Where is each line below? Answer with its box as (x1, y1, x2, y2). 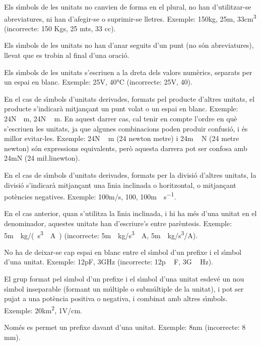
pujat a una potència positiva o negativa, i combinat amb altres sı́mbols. (4, 293, 228, 304)
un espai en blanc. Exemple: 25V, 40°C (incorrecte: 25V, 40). (4, 77, 192, 87)
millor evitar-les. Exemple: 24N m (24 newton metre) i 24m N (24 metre (4, 133, 239, 144)
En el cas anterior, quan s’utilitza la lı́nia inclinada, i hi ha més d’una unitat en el (4, 208, 257, 219)
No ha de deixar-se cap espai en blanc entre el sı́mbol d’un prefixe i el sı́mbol (4, 246, 241, 257)
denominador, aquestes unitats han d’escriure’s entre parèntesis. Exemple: (4, 218, 232, 228)
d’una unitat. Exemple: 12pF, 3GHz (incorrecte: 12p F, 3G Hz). (4, 256, 214, 267)
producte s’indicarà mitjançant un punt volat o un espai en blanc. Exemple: (4, 103, 238, 114)
